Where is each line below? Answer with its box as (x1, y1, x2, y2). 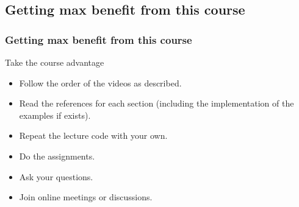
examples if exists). (19, 108, 91, 121)
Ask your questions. (19, 170, 93, 183)
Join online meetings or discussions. (19, 191, 153, 203)
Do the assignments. (19, 149, 95, 162)
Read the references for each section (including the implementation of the (19, 97, 294, 110)
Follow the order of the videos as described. (19, 76, 182, 89)
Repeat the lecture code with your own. (19, 129, 168, 142)
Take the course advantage (5, 56, 104, 68)
